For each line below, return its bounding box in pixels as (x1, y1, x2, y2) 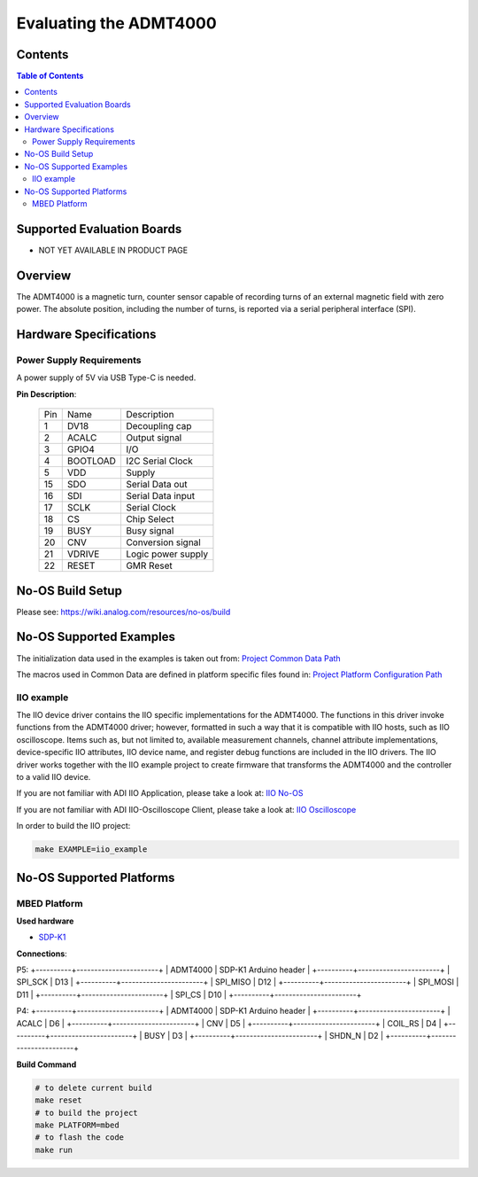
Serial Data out (125, 479, 188, 491)
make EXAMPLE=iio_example (35, 845, 148, 854)
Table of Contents (16, 71, 84, 82)
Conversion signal (125, 536, 201, 549)
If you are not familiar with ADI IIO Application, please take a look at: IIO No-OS (16, 788, 304, 799)
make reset (35, 1095, 82, 1105)
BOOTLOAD (66, 455, 117, 467)
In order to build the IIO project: (16, 821, 131, 831)
